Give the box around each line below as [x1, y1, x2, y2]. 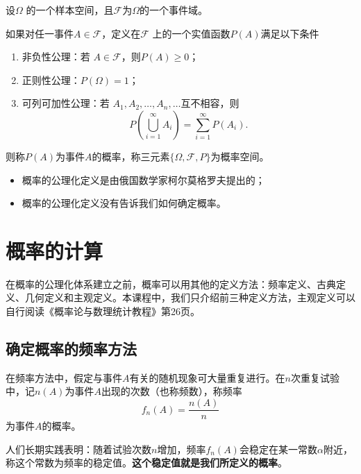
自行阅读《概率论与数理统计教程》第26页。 [6, 304, 200, 319]
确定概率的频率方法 [6, 338, 137, 359]
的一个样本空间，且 [26, 3, 114, 17]
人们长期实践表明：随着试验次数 [6, 441, 151, 456]
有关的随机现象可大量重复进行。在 [129, 370, 285, 384]
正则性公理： [22, 72, 81, 87]
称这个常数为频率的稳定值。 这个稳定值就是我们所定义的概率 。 [6, 455, 287, 470]
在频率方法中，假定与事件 [6, 370, 122, 384]
